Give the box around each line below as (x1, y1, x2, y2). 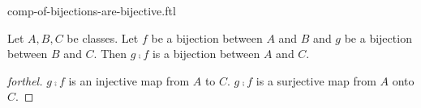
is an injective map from (68, 72, 190, 89)
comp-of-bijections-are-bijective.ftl (7, 2, 176, 19)
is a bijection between (152, 45, 260, 62)
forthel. (7, 72, 43, 89)
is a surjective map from (256, 72, 376, 89)
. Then (93, 45, 127, 62)
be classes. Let (67, 29, 139, 46)
